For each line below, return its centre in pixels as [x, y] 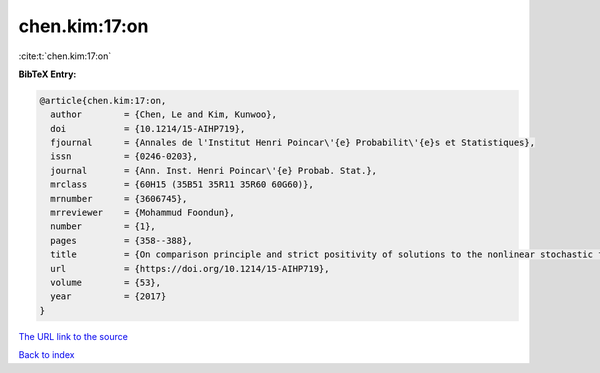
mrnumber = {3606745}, [119, 198]
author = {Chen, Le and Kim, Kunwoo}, [163, 114]
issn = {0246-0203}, [124, 156]
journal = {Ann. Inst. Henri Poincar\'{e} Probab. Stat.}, [214, 170]
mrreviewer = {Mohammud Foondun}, [142, 213]
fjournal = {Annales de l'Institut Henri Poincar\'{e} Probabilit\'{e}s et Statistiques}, [292, 143]
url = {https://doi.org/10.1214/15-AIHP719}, [190, 268]
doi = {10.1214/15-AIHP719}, [148, 128]
